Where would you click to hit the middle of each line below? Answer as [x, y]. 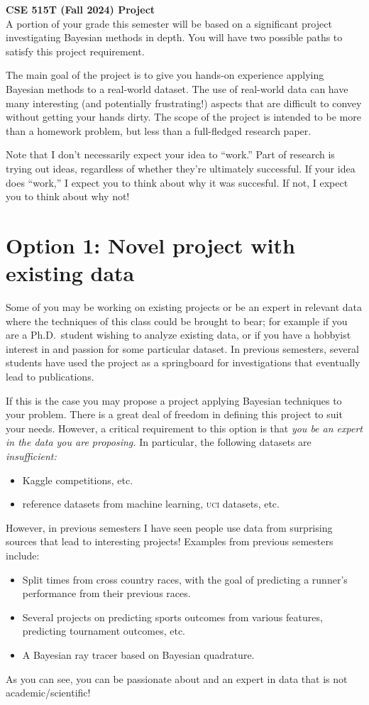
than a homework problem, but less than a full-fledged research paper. [159, 130]
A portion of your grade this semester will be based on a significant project [169, 23]
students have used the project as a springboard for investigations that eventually [183, 362]
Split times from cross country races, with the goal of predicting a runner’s [185, 579]
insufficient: [31, 455]
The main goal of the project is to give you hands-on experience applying [165, 75]
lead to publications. [50, 376]
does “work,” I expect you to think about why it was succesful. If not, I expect [177, 182]
